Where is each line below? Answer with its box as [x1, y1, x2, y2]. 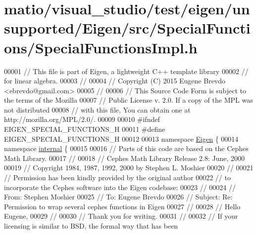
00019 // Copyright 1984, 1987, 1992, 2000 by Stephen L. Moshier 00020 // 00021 [4, 162, 254, 173]
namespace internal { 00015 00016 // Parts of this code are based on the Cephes [4, 143, 249, 154]
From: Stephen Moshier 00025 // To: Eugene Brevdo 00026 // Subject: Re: [4, 192, 233, 202]
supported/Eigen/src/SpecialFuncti [4, 18, 251, 38]
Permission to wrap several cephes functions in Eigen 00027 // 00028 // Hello [4, 201, 241, 211]
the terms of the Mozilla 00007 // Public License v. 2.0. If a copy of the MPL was [4, 95, 253, 105]
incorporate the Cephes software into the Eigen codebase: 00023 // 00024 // [4, 182, 236, 192]
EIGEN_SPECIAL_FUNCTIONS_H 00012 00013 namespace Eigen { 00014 [4, 133, 239, 144]
